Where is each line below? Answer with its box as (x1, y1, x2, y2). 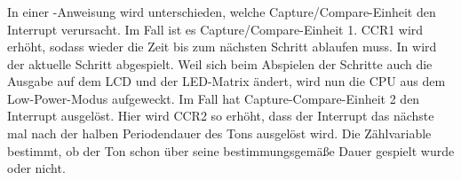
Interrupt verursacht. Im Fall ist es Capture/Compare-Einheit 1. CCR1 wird (7, 20, 424, 38)
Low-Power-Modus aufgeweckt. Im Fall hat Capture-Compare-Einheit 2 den (7, 89, 420, 107)
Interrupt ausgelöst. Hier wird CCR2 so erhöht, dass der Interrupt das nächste (7, 106, 434, 125)
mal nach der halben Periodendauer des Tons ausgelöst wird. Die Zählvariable (7, 124, 432, 143)
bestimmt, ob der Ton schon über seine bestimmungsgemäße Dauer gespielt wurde (7, 141, 455, 160)
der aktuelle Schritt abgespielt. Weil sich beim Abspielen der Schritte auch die (7, 54, 433, 73)
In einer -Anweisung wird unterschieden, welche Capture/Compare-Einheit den (7, 2, 436, 20)
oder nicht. (7, 159, 66, 177)
